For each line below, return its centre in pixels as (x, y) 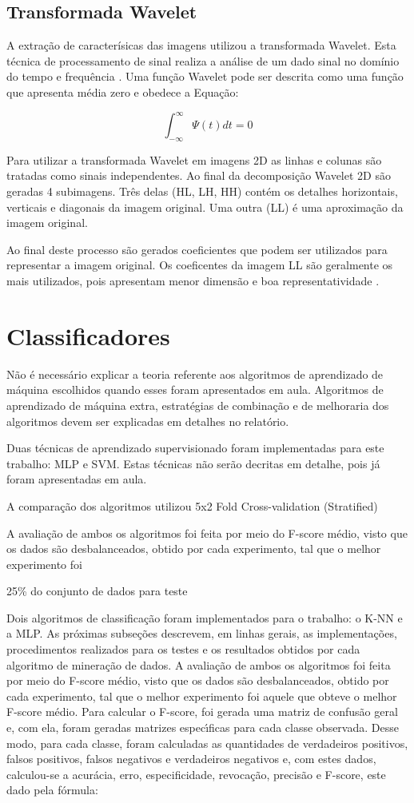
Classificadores (88, 335)
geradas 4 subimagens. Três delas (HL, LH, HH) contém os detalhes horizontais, (202, 191)
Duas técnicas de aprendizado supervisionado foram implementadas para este (195, 448)
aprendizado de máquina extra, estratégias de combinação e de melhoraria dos (198, 405)
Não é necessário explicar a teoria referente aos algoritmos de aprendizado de (195, 374)
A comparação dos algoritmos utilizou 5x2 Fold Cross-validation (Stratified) (192, 505)
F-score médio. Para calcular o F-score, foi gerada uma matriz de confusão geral (202, 712)
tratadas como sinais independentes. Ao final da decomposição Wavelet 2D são (199, 175)
